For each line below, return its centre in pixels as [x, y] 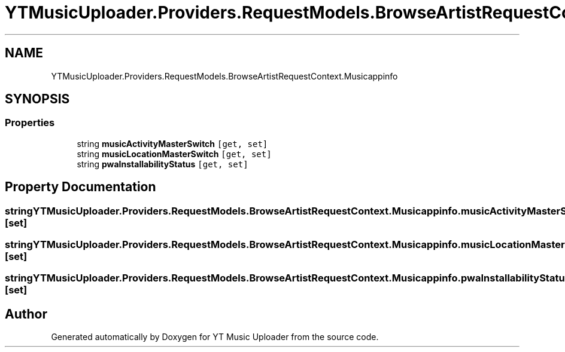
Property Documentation [81, 187]
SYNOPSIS [37, 99]
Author [26, 314]
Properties [30, 123]
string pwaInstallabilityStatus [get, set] [162, 164]
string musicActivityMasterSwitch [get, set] [172, 143]
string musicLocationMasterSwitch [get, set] [174, 154]
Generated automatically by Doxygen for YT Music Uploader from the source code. [215, 337]
